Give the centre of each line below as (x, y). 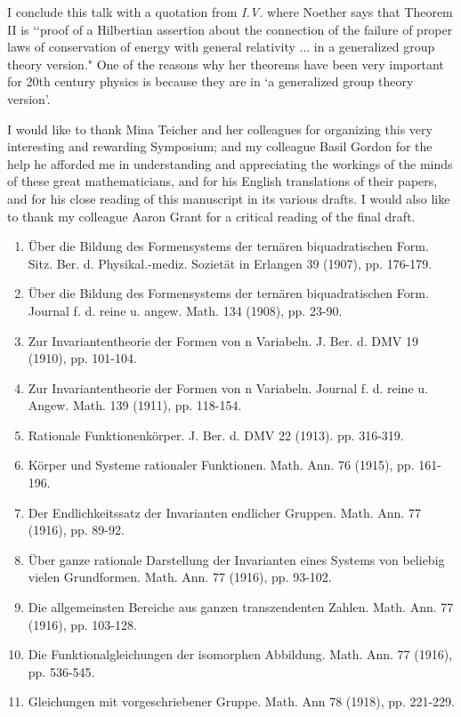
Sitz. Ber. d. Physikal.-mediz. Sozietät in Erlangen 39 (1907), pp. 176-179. (230, 263)
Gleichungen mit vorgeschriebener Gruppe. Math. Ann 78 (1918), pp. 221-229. (241, 701)
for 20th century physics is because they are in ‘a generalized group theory (210, 81)
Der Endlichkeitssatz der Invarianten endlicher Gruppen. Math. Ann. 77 (224, 512)
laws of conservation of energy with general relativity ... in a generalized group (221, 47)
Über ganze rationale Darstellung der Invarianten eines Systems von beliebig (236, 559)
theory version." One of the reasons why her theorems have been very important (226, 64)
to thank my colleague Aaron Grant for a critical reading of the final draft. (211, 216)
